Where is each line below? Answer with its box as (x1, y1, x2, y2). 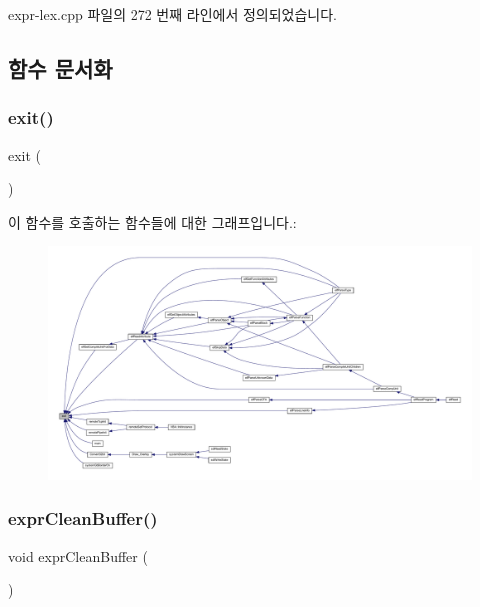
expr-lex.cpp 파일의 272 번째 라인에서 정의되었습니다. (8, 4, 337, 24)
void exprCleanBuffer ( (8, 545, 148, 566)
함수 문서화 (8, 52, 113, 83)
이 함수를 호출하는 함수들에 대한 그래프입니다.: (8, 211, 297, 232)
